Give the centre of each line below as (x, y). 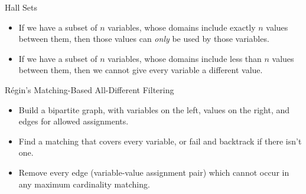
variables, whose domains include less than (185, 58)
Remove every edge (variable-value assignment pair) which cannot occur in (154, 172)
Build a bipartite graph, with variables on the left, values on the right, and (154, 109)
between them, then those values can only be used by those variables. (144, 39)
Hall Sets (21, 7)
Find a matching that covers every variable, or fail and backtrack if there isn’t (160, 141)
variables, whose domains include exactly (182, 27)
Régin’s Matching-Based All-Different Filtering (89, 89)
